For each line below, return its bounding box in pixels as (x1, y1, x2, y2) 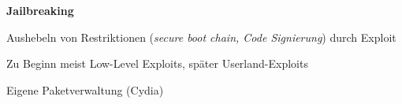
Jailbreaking (6, 2, 74, 18)
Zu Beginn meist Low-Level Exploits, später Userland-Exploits (6, 55, 308, 72)
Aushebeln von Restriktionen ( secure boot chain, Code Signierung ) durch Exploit (6, 28, 396, 45)
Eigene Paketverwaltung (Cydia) (6, 81, 164, 98)
